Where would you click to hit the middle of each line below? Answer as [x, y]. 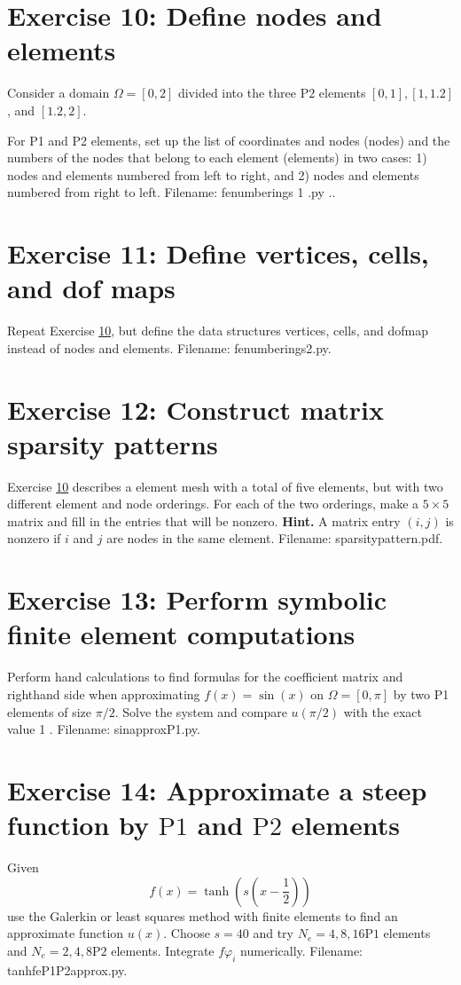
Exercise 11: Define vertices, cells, [218, 253]
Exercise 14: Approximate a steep [217, 789]
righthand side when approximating [104, 693]
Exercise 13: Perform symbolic [197, 599]
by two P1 [421, 693]
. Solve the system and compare [201, 711]
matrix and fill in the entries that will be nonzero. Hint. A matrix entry [204, 520]
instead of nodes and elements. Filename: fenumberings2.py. [169, 347]
